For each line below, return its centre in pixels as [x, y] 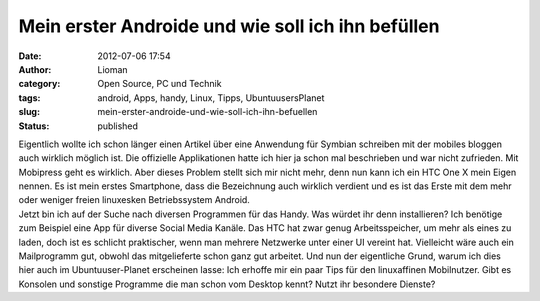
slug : [29, 112]
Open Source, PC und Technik [159, 84]
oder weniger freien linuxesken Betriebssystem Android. [134, 200]
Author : [35, 69]
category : [39, 84]
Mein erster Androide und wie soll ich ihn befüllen [229, 26]
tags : [29, 97]
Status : [34, 126]
